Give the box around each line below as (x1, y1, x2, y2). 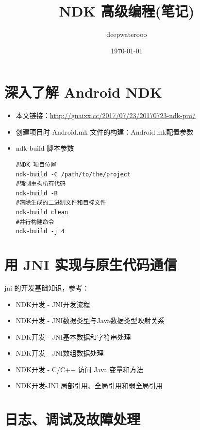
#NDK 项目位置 (16, 161, 57, 169)
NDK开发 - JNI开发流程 (16, 299, 90, 309)
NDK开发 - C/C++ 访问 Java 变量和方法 (16, 364, 144, 374)
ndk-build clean (16, 209, 68, 216)
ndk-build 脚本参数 (16, 143, 74, 153)
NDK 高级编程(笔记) (59, 1, 195, 21)
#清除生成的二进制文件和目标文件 (16, 199, 106, 206)
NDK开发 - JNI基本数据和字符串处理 (16, 331, 131, 342)
